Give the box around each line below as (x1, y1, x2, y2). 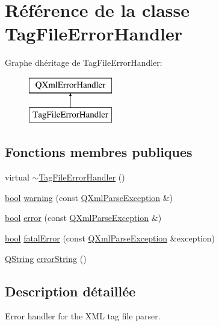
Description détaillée (5, 281, 136, 300)
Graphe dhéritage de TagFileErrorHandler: (5, 56, 162, 69)
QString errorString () (5, 252, 87, 264)
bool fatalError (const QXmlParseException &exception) (5, 232, 215, 245)
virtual (5, 171, 29, 184)
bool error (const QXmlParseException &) (5, 211, 162, 224)
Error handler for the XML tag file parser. (5, 310, 161, 322)
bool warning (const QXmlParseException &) (5, 191, 173, 203)
